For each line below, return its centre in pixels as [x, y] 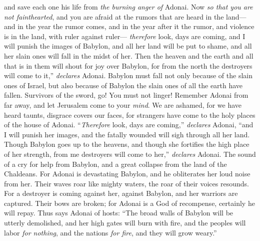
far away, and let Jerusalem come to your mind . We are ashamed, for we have [123, 104]
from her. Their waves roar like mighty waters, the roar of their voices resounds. [126, 183]
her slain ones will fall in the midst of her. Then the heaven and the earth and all [129, 55]
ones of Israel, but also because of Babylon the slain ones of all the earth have [123, 85]
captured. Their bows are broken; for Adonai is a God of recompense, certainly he [129, 203]
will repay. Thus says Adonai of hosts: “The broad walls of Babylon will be [119, 213]
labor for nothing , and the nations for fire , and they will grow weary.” [110, 232]
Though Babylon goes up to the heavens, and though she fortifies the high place [127, 144]
